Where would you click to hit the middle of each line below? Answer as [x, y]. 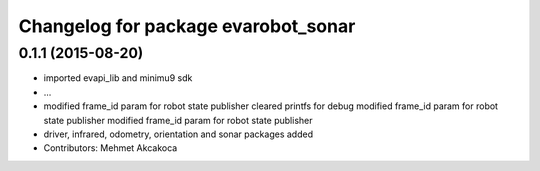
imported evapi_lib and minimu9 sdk [118, 78]
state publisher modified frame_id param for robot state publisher [178, 120]
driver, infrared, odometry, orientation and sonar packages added [178, 134]
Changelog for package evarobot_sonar [187, 26]
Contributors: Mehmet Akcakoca [110, 148]
